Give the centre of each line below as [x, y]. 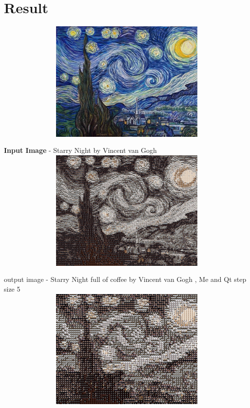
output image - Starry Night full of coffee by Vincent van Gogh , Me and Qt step [125, 279]
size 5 [12, 289]
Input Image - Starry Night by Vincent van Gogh [80, 150]
